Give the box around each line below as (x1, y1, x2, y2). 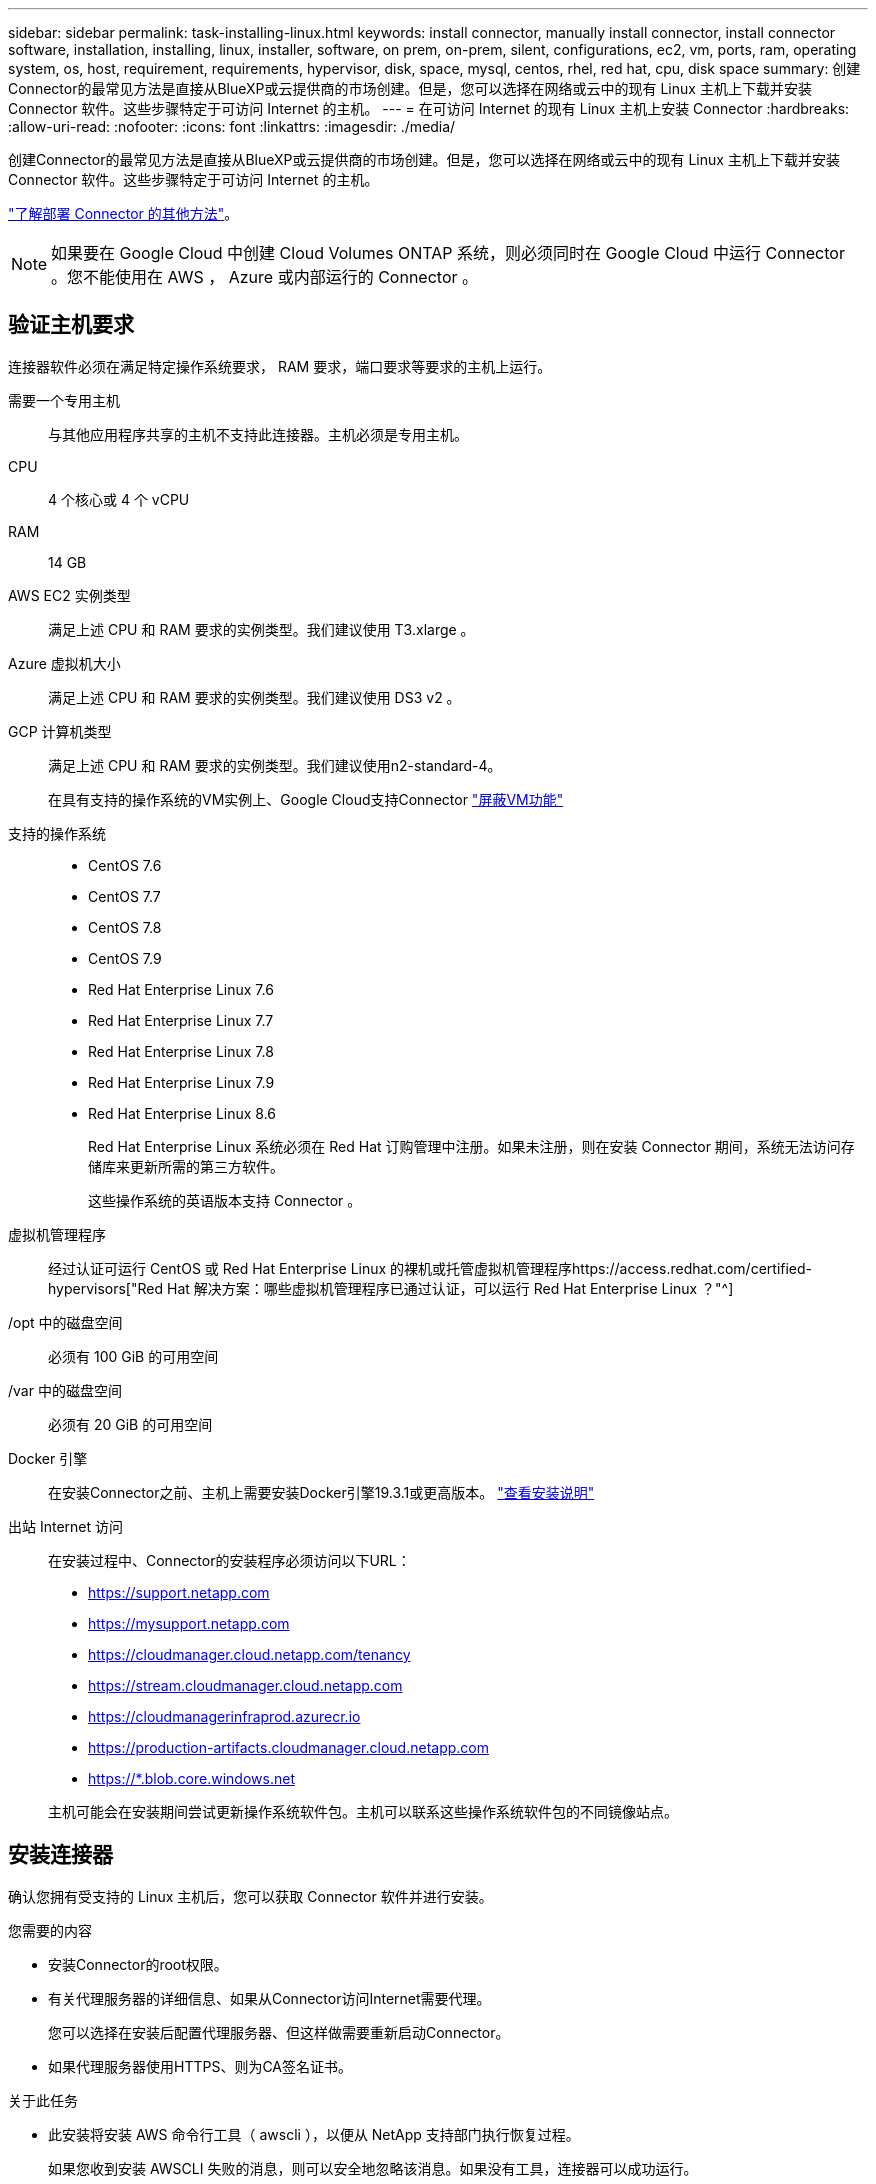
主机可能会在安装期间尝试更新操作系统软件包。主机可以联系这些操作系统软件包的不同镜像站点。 (48, 1802, 678, 1820)
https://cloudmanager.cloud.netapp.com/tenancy (88, 1645, 411, 1663)
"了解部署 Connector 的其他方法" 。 (8, 205, 239, 222)
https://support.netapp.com (88, 1583, 270, 1601)
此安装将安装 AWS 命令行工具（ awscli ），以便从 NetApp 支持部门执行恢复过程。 (48, 2125, 580, 2143)
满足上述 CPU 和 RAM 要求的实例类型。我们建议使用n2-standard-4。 (48, 756, 502, 774)
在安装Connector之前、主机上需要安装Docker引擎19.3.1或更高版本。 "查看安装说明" (48, 1483, 595, 1501)
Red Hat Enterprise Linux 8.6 (88, 1104, 277, 1122)
